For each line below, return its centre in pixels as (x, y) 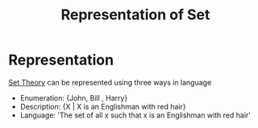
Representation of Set (135, 15)
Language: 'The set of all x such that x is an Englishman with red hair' (135, 115)
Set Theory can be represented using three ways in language (110, 82)
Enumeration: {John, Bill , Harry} (74, 97)
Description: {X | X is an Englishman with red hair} (103, 106)
